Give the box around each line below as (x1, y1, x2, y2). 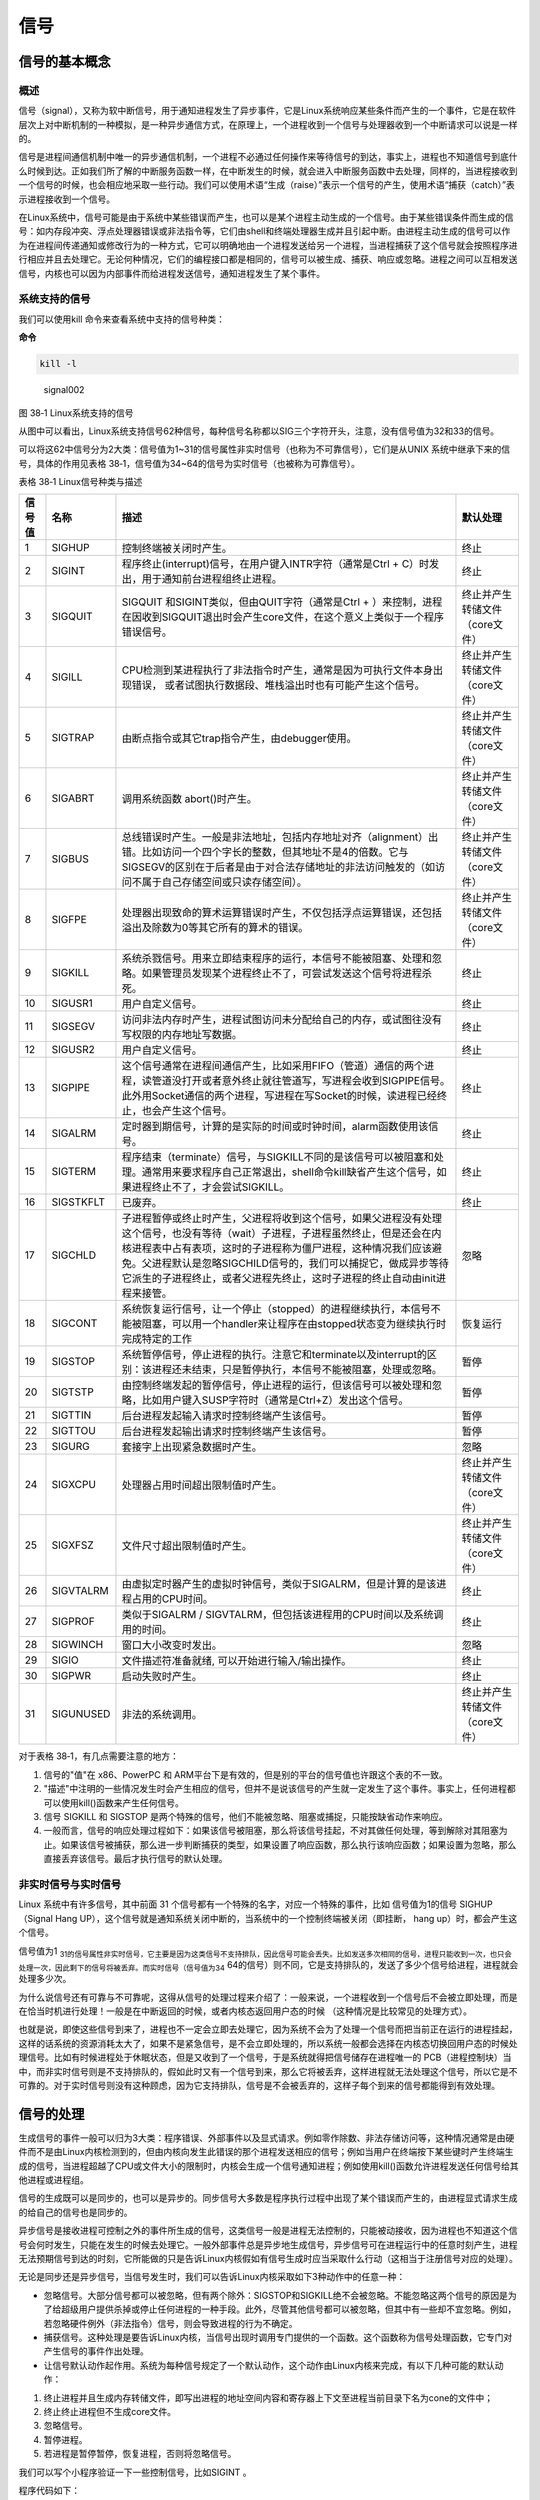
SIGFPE (51, 913, 87, 927)
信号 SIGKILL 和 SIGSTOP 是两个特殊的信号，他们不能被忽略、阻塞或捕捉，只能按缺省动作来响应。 (43, 1811, 449, 1823)
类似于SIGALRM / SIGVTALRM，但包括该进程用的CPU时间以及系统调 (121, 1608, 444, 1622)
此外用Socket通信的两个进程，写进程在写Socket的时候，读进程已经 (121, 1089, 438, 1103)
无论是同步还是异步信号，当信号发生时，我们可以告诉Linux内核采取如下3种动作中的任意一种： (18, 2271, 406, 2283)
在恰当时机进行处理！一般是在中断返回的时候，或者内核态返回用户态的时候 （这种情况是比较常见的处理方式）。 (18, 2005, 472, 2017)
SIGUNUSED (51, 1707, 111, 1721)
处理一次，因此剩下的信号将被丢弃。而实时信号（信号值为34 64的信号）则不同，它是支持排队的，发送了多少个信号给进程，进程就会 (18, 1958, 519, 1973)
